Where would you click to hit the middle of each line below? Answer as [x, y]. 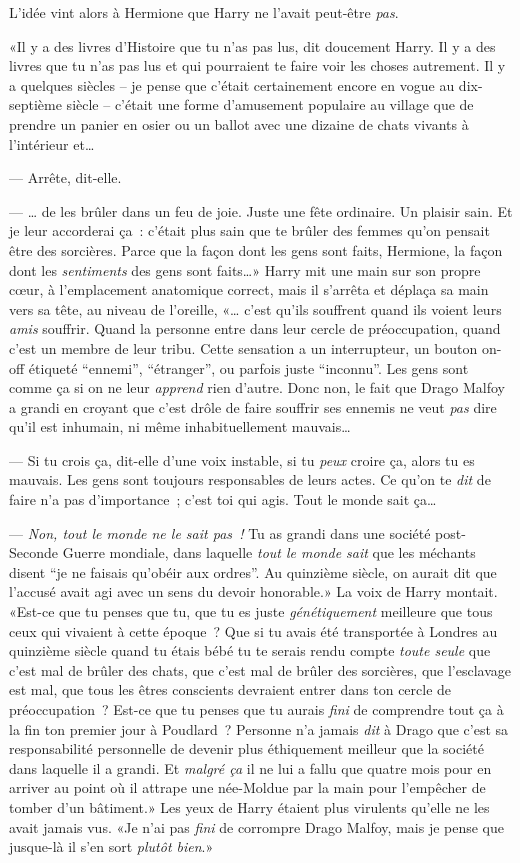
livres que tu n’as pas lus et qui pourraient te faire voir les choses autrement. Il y [257, 65]
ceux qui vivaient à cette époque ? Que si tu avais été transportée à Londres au [253, 630]
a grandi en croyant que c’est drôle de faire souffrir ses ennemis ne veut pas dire [253, 406]
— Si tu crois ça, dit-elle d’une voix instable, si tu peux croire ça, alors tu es [242, 459]
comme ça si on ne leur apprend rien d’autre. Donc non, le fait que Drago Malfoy [257, 387]
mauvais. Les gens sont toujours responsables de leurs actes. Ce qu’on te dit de [250, 479]
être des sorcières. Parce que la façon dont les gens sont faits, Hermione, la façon [256, 249]
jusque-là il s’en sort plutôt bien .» [111, 846]
